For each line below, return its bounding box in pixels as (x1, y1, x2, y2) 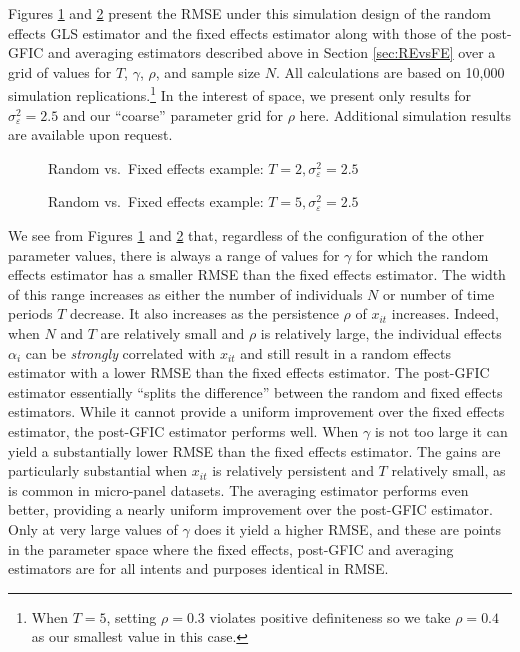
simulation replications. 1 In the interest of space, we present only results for (8, 82, 472, 106)
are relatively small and (100, 322, 245, 343)
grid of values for (8, 61, 112, 82)
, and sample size (155, 61, 261, 82)
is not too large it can (374, 420, 508, 441)
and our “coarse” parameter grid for (62, 104, 283, 125)
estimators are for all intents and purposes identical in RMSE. (8, 558, 389, 579)
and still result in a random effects (240, 342, 452, 363)
